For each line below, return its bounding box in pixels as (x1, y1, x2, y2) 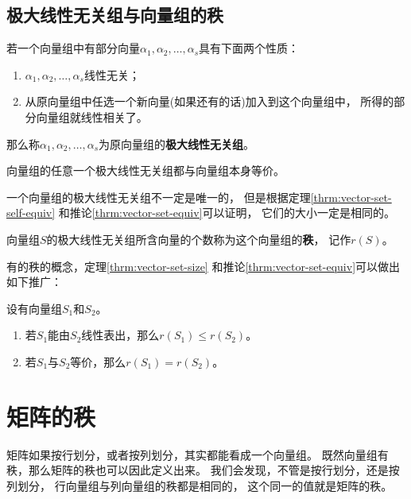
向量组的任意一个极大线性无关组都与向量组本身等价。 (6, 162, 285, 179)
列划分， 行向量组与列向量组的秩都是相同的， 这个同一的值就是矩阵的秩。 (6, 477, 393, 493)
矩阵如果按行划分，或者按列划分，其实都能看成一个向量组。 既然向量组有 (6, 446, 389, 462)
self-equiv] (6, 204, 56, 221)
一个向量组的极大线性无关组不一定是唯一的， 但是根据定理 (6, 188, 311, 205)
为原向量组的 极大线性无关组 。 (99, 135, 255, 152)
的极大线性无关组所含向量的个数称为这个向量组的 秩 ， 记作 (46, 230, 351, 247)
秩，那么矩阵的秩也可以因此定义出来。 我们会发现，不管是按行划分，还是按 (6, 462, 400, 478)
